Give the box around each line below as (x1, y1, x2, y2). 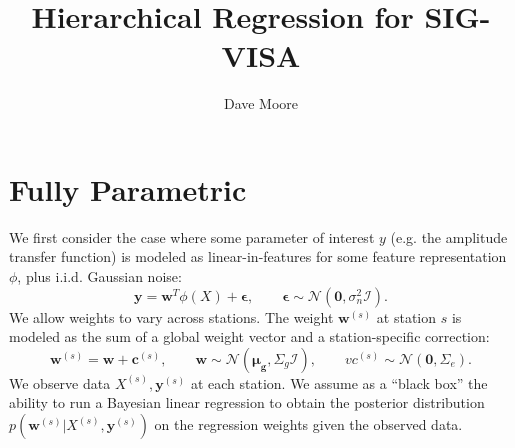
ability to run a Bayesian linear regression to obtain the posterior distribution (9, 392, 485, 413)
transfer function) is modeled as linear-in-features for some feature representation (9, 246, 507, 267)
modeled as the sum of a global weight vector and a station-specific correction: (9, 326, 490, 347)
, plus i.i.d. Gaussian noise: (17, 266, 182, 287)
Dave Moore (223, 93, 299, 114)
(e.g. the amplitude (390, 226, 508, 247)
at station (376, 306, 437, 327)
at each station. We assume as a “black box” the (190, 372, 488, 393)
